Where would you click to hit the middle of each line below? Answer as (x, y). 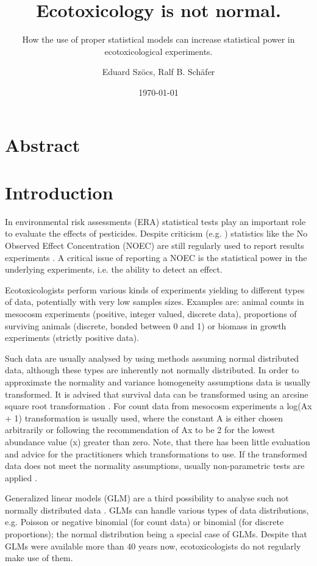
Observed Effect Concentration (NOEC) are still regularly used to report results (155, 245)
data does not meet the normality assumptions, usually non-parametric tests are (155, 466)
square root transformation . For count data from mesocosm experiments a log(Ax (158, 406)
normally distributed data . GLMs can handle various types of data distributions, (157, 510)
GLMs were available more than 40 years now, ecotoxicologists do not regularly (153, 546)
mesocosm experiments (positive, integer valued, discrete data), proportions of (151, 313)
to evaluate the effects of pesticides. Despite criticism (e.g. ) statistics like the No (156, 233)
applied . (21, 477)
